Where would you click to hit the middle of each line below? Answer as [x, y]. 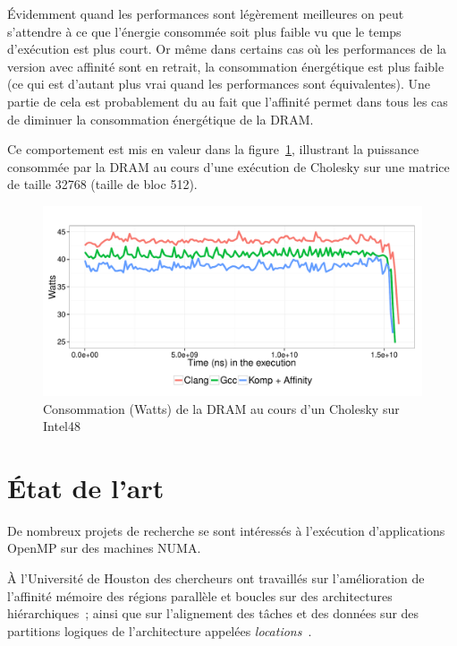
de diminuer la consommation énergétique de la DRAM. [161, 119]
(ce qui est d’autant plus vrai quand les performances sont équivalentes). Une [219, 84]
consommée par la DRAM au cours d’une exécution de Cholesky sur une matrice [228, 166]
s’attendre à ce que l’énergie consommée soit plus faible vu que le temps [204, 31]
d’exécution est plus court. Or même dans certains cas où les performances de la [227, 49]
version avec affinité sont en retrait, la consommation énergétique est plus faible [226, 66]
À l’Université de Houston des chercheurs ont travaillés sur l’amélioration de [216, 578]
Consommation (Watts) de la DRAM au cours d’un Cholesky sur [221, 408]
